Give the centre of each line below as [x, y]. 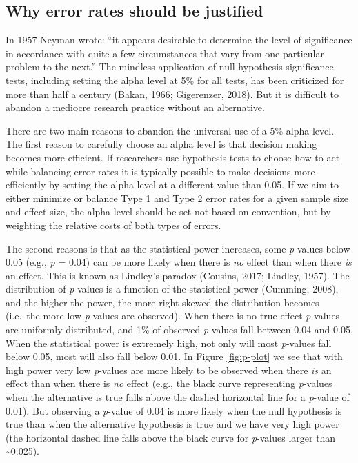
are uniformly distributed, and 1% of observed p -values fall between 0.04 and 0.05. [179, 329]
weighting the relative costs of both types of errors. [113, 225]
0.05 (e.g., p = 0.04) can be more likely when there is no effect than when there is [179, 262]
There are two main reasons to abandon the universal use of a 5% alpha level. [170, 130]
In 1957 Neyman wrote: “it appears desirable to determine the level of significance [179, 40]
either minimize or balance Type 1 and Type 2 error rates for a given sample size [177, 198]
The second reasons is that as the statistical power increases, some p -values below [178, 248]
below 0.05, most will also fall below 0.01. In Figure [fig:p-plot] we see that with [174, 356]
